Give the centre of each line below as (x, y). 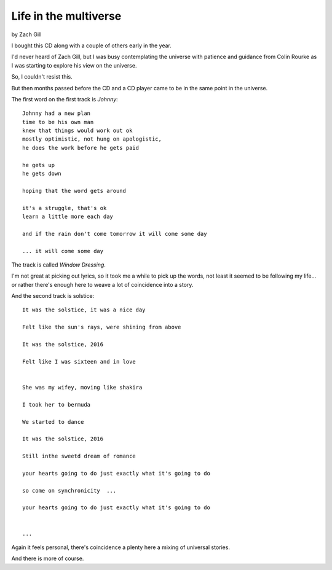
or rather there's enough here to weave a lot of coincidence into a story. (102, 284)
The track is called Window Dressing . (58, 265)
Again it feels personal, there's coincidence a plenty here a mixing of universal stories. (121, 547)
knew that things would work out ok (77, 131)
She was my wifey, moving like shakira (82, 387)
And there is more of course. (48, 558)
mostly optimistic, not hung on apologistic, (92, 139)
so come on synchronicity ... (69, 490)
